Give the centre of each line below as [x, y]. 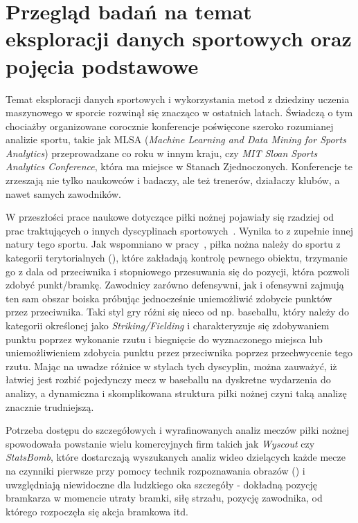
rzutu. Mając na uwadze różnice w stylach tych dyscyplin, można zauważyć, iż [171, 366]
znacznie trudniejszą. [50, 406]
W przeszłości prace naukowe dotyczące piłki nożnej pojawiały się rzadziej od [170, 217]
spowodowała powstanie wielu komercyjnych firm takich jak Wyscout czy [160, 443]
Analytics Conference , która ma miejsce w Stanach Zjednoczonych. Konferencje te [179, 166]
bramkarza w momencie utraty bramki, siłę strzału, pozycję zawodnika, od [164, 498]
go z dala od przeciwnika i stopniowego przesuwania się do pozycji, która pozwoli [178, 271]
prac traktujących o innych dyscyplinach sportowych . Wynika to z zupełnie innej [180, 230]
